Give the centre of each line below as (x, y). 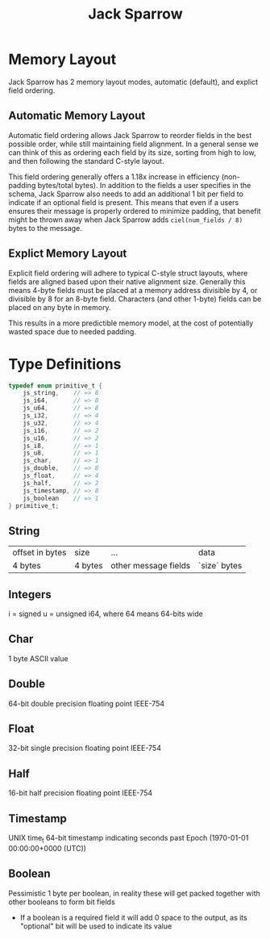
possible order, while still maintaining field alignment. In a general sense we (134, 144)
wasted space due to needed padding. (73, 331)
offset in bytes (39, 552)
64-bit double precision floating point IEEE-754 (87, 703)
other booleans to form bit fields (62, 902)
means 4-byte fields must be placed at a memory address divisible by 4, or (133, 290)
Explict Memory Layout (68, 254)
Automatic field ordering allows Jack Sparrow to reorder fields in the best (130, 135)
